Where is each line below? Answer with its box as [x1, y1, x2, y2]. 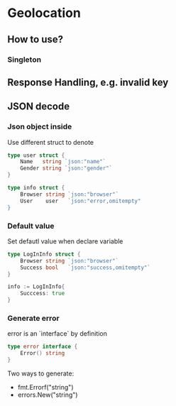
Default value [7, 221, 55, 231]
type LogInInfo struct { [7, 251, 81, 258]
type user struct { [7, 151, 65, 159]
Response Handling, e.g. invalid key [7, 76, 169, 88]
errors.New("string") [17, 390, 78, 399]
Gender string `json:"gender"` [20, 165, 113, 172]
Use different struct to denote [7, 138, 94, 146]
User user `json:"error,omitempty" [20, 197, 141, 204]
